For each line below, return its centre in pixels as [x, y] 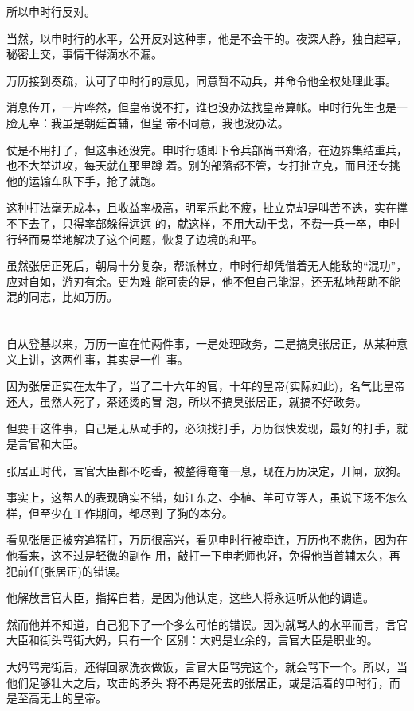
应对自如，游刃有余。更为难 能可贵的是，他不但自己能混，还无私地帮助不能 [203, 281]
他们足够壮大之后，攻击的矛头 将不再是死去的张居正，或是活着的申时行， [198, 682]
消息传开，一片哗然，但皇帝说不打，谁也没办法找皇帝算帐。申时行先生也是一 [207, 107]
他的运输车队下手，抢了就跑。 [84, 180]
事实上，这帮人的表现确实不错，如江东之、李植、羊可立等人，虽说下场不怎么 [207, 497]
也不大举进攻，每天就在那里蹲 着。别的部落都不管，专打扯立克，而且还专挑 [203, 165]
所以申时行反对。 [51, 11]
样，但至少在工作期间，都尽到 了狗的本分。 [120, 512]
